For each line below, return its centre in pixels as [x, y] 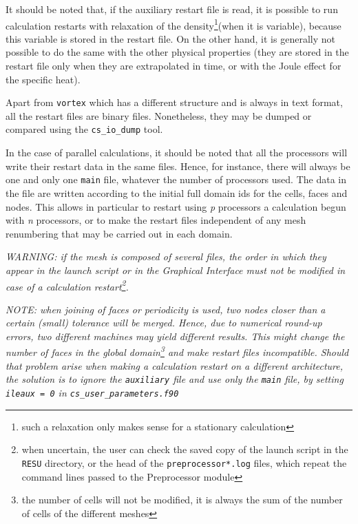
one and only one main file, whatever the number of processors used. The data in [176, 179]
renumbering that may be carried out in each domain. [119, 233]
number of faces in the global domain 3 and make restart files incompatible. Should [177, 351]
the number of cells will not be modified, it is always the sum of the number [182, 500]
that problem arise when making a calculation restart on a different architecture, [175, 365]
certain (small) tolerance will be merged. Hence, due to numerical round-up [164, 323]
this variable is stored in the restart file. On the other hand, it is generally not [170, 38]
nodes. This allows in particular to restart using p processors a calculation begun [176, 206]
